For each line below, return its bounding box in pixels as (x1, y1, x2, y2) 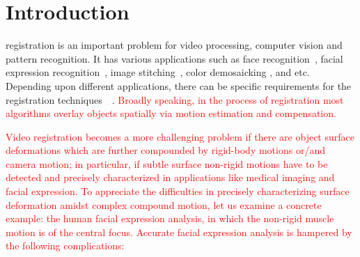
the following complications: (6, 238, 125, 253)
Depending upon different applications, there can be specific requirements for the (6, 78, 352, 93)
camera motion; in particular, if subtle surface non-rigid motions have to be (6, 156, 328, 171)
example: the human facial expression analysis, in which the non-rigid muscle (6, 211, 334, 226)
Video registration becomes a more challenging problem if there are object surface (6, 129, 354, 143)
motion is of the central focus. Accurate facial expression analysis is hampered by (6, 224, 352, 239)
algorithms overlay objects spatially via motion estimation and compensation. (6, 106, 336, 120)
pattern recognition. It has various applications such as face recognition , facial (6, 51, 343, 65)
